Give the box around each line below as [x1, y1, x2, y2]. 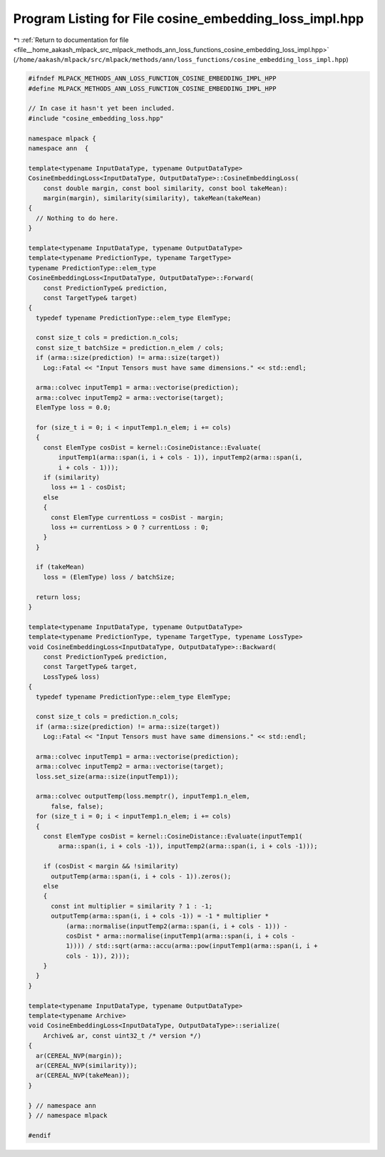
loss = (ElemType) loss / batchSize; [43, 573, 175, 581]
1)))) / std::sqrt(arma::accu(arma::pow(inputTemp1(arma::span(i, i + [65, 942, 318, 950]
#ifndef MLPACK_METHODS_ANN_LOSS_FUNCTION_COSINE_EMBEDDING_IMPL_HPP [28, 75, 277, 83]
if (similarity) [43, 473, 100, 481]
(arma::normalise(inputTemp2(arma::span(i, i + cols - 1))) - [65, 922, 288, 930]
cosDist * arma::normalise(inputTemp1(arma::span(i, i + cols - [65, 932, 296, 940]
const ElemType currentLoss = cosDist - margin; [51, 513, 224, 522]
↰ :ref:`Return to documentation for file [13, 36, 129, 44]
